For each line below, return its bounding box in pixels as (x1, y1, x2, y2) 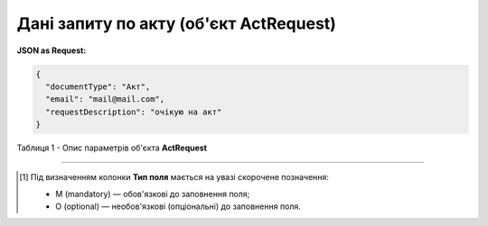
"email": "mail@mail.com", (45, 95, 165, 104)
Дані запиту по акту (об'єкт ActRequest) (16, 14, 336, 33)
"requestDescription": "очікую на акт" (45, 106, 222, 117)
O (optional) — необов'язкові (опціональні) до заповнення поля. (55, 201, 302, 212)
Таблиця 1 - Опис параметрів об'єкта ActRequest (16, 142, 208, 153)
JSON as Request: (16, 45, 87, 56)
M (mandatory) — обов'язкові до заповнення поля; (55, 188, 250, 199)
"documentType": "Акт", (45, 81, 151, 92)
